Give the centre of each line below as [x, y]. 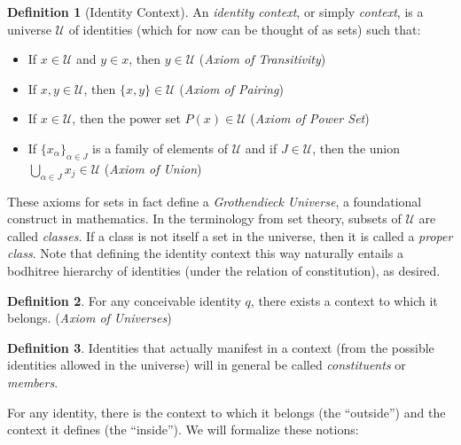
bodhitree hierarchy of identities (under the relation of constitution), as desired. [224, 270]
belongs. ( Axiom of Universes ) [90, 318]
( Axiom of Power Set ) [310, 118]
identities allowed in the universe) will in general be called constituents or [207, 365]
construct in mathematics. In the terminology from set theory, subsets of [204, 219]
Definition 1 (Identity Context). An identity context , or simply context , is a [215, 12]
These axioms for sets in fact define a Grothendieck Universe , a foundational [215, 201]
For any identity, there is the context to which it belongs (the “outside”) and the [227, 412]
